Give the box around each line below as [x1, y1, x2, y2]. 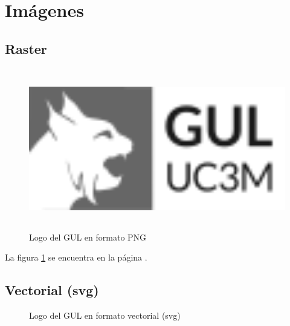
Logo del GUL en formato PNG [29, 230, 147, 243]
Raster [5, 39, 47, 58]
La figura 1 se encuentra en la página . [5, 251, 147, 264]
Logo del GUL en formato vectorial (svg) [29, 309, 181, 322]
